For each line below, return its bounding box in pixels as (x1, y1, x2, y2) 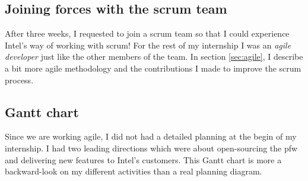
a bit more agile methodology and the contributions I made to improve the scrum (5, 62, 301, 74)
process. (5, 73, 34, 86)
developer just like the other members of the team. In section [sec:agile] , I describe (5, 50, 303, 63)
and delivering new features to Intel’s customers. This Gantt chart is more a (5, 153, 282, 166)
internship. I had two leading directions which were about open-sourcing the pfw (5, 141, 298, 154)
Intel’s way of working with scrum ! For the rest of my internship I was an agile (5, 38, 291, 51)
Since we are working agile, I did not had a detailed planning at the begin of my (5, 130, 297, 143)
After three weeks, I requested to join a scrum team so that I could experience (5, 27, 290, 40)
